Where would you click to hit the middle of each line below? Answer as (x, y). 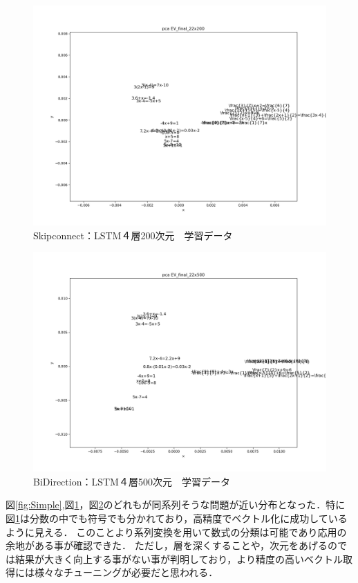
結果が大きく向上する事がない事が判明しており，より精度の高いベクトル (179, 558)
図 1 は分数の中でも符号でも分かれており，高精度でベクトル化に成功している (177, 518)
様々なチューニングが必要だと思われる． (126, 572)
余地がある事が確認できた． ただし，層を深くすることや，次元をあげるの (172, 545)
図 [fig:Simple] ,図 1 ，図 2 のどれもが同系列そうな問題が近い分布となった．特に (176, 505)
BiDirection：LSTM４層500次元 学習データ (132, 481)
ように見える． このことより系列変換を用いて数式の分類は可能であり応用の (176, 531)
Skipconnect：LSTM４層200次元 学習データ (133, 235)
